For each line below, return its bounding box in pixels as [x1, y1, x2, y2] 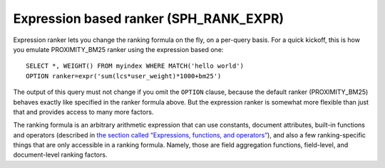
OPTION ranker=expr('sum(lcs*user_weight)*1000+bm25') [26, 72, 222, 80]
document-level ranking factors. [13, 150, 108, 159]
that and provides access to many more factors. [13, 107, 154, 116]
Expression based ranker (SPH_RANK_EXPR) [13, 11, 284, 26]
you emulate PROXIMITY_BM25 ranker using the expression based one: [13, 45, 224, 53]
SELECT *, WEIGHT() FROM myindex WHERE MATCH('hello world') [26, 62, 244, 70]
